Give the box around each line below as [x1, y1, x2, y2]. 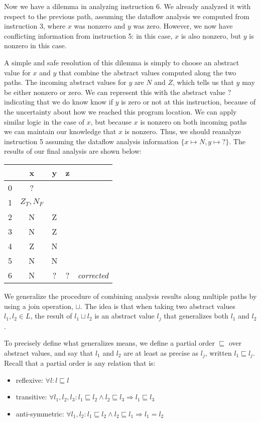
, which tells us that [173, 77, 234, 87]
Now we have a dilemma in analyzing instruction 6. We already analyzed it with [4, 1, 251, 11]
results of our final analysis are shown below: [4, 146, 142, 156]
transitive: [16, 391, 47, 402]
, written [205, 347, 232, 358]
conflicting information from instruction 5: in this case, [4, 30, 173, 41]
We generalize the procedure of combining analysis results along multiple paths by [4, 290, 257, 301]
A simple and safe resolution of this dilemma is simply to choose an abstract [4, 57, 239, 67]
